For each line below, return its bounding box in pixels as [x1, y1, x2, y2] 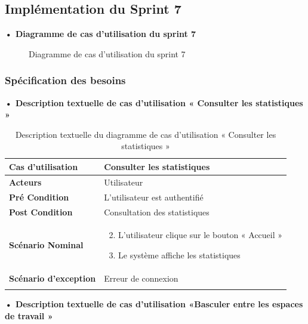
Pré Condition [9, 190, 69, 203]
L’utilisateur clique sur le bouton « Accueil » [118, 229, 283, 241]
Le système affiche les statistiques [118, 248, 241, 261]
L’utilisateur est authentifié [104, 190, 204, 203]
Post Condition [9, 205, 73, 218]
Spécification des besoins [5, 73, 126, 88]
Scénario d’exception [9, 271, 96, 284]
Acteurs [9, 175, 42, 188]
